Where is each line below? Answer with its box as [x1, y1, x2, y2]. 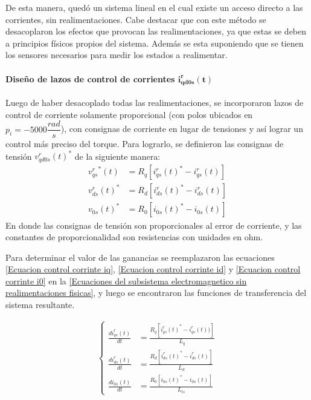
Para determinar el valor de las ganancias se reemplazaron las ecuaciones [5, 251, 275, 263]
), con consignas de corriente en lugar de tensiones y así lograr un [60, 122, 303, 135]
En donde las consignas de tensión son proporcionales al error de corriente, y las [5, 218, 302, 231]
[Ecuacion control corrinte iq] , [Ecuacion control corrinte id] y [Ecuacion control [5, 263, 301, 275]
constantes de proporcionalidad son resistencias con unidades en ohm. [5, 231, 263, 243]
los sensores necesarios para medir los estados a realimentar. [5, 48, 228, 61]
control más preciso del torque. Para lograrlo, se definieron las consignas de [5, 137, 284, 150]
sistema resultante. [5, 298, 75, 311]
